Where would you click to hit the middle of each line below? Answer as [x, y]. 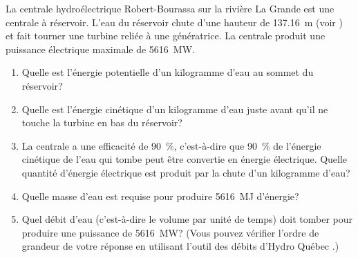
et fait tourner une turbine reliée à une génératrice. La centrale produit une [166, 36]
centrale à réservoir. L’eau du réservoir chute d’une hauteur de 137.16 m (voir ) [174, 22]
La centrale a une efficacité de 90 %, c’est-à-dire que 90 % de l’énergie [171, 145]
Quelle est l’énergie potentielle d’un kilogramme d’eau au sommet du [168, 72]
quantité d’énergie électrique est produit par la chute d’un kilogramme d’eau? [186, 172]
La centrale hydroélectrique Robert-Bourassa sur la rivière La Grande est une [170, 8]
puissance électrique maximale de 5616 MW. [100, 49]
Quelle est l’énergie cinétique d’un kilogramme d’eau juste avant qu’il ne [175, 109]
